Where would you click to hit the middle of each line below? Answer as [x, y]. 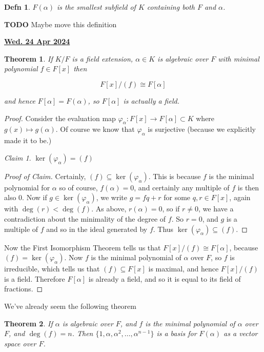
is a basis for [177, 333]
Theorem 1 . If [28, 58]
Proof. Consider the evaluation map [60, 118]
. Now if [35, 197]
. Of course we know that [95, 129]
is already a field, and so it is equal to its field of [165, 278]
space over [20, 343]
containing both [171, 7]
